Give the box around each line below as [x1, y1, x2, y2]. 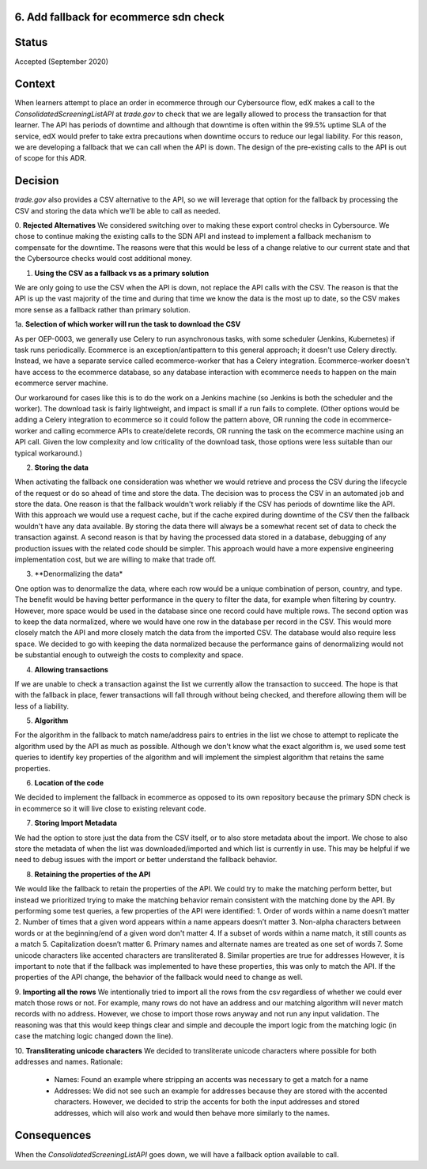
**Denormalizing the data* [34, 569, 123, 579]
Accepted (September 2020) [14, 56, 108, 66]
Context [14, 78, 55, 91]
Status [14, 36, 48, 49]
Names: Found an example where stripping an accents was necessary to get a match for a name [54, 1075, 368, 1084]
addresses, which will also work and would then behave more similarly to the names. [54, 1108, 331, 1118]
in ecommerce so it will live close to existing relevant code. [14, 804, 206, 813]
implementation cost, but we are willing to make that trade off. [14, 554, 217, 565]
